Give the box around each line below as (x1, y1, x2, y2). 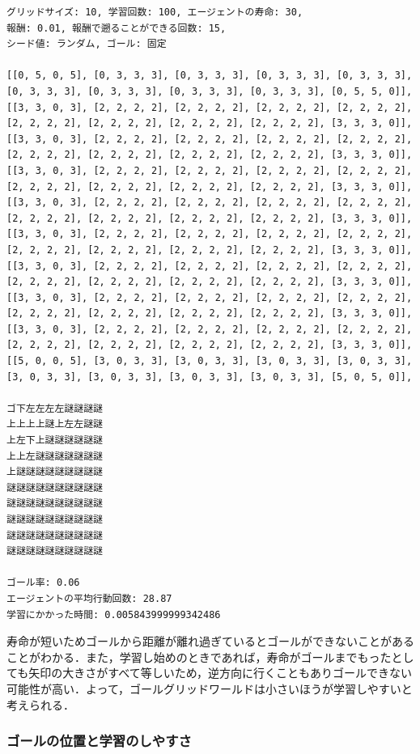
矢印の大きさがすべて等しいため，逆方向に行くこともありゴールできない (28, 664, 413, 681)
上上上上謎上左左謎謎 (6, 418, 103, 430)
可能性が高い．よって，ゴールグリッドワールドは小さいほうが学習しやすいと (6, 680, 413, 697)
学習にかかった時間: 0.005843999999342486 (6, 608, 221, 621)
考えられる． (6, 696, 74, 713)
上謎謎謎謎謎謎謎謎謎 (6, 466, 103, 478)
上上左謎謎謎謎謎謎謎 (6, 450, 103, 462)
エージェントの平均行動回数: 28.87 (6, 592, 172, 604)
